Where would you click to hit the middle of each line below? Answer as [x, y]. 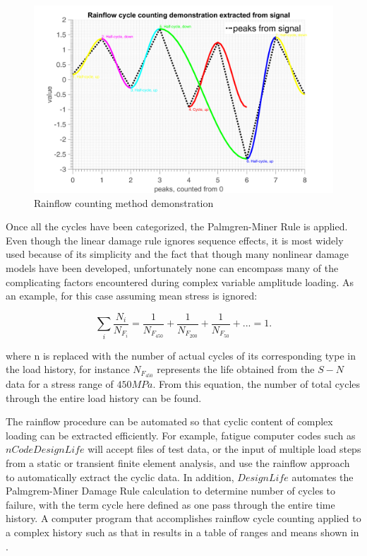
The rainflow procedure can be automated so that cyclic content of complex [169, 421]
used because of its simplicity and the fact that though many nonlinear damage [178, 254]
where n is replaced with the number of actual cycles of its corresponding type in [181, 355]
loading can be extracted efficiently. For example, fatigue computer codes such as [181, 435]
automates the [323, 477]
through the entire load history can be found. [104, 397]
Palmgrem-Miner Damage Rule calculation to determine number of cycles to [171, 491]
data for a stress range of [60, 384]
